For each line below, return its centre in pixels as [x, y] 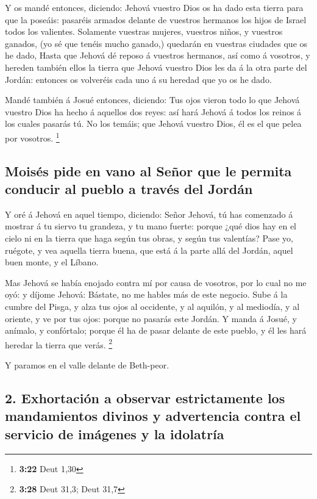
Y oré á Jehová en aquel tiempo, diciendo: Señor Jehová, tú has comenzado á [149, 214]
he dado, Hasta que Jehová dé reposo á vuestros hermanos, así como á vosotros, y [158, 55]
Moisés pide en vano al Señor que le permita [148, 171]
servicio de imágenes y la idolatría [115, 433]
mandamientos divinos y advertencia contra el [153, 416]
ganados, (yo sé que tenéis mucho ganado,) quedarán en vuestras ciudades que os [156, 43]
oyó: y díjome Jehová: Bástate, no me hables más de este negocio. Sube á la [146, 294]
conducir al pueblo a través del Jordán [129, 188]
